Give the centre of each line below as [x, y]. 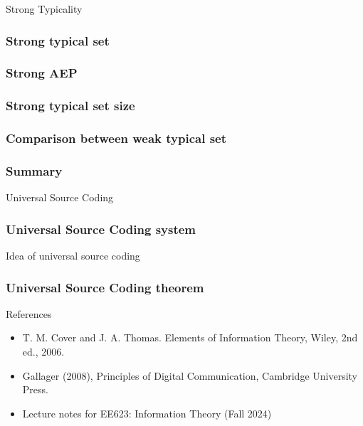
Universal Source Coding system [101, 229]
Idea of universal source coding [73, 255]
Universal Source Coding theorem [105, 287]
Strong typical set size [70, 106]
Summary [34, 170]
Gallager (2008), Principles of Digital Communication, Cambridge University [190, 375]
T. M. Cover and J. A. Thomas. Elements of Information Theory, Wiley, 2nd [190, 337]
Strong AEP [42, 73]
